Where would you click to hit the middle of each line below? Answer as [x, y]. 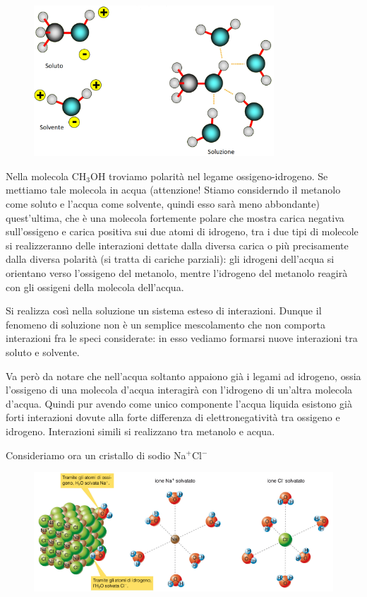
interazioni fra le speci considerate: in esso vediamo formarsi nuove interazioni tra [182, 338]
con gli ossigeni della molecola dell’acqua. [95, 286]
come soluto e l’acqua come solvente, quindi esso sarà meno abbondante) [163, 204]
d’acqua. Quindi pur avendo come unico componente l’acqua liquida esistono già [179, 403]
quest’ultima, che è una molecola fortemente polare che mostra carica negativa [175, 217]
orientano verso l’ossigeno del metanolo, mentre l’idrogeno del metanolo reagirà [177, 273]
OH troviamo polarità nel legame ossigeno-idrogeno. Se [209, 176]
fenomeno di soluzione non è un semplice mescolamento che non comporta [166, 324]
